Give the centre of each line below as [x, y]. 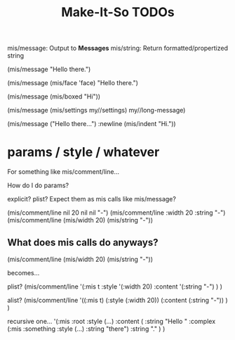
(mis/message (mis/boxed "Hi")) [54, 96]
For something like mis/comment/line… [63, 172]
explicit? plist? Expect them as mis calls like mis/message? [92, 199]
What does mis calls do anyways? [83, 243]
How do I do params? [38, 185]
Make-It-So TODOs [118, 12]
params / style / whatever [83, 152]
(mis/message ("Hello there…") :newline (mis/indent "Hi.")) [92, 124]
